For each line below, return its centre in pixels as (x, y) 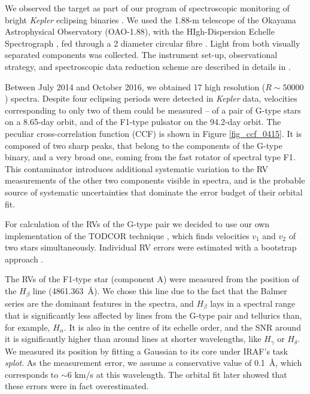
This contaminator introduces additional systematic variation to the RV (137, 168)
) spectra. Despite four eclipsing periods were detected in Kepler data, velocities (151, 98)
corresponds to (32, 374)
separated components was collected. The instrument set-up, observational (141, 55)
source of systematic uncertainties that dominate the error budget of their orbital (154, 192)
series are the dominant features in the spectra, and (99, 303)
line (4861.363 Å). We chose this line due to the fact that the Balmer (160, 291)
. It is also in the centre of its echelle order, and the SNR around (182, 327)
